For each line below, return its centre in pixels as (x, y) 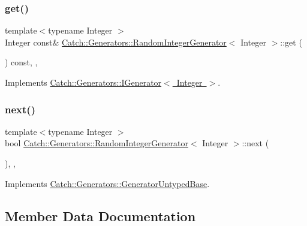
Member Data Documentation (100, 216)
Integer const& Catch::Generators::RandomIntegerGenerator (116, 42)
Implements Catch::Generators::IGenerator (83, 82)
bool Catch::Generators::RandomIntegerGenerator (97, 143)
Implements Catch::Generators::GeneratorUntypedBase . (107, 183)
